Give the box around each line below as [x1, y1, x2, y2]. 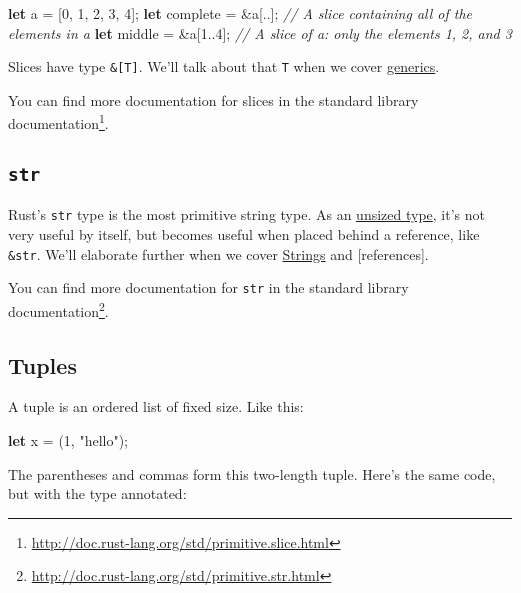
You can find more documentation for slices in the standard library [8, 89, 419, 110]
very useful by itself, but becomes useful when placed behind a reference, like [8, 224, 480, 245]
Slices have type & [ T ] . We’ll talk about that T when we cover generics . [8, 56, 440, 77]
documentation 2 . [8, 298, 109, 321]
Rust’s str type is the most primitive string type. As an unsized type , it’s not [8, 204, 485, 225]
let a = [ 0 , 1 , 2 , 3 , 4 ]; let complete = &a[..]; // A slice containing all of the [8, 3, 473, 23]
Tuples [8, 349, 77, 380]
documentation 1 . [8, 110, 109, 134]
